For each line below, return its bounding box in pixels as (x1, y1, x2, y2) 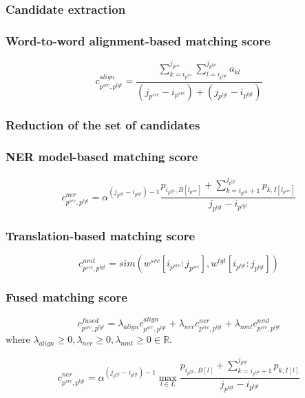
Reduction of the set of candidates (6, 116, 200, 134)
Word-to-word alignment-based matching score (6, 32, 271, 49)
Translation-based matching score (6, 227, 196, 244)
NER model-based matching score (6, 148, 198, 165)
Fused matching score (6, 289, 127, 306)
